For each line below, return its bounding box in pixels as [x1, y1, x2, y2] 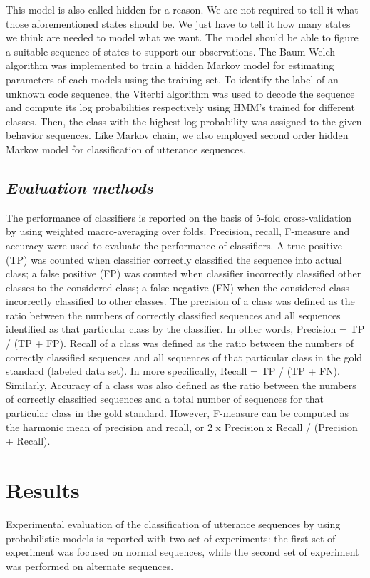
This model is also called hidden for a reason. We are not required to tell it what [6, 2, 359, 16]
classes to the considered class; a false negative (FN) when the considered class [6, 279, 350, 294]
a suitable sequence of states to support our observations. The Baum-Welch [6, 43, 336, 58]
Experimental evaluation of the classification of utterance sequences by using [6, 516, 341, 531]
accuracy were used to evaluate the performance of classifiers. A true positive [6, 237, 342, 252]
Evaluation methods [6, 176, 153, 198]
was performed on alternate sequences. [6, 558, 174, 573]
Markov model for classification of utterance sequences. [6, 141, 246, 156]
